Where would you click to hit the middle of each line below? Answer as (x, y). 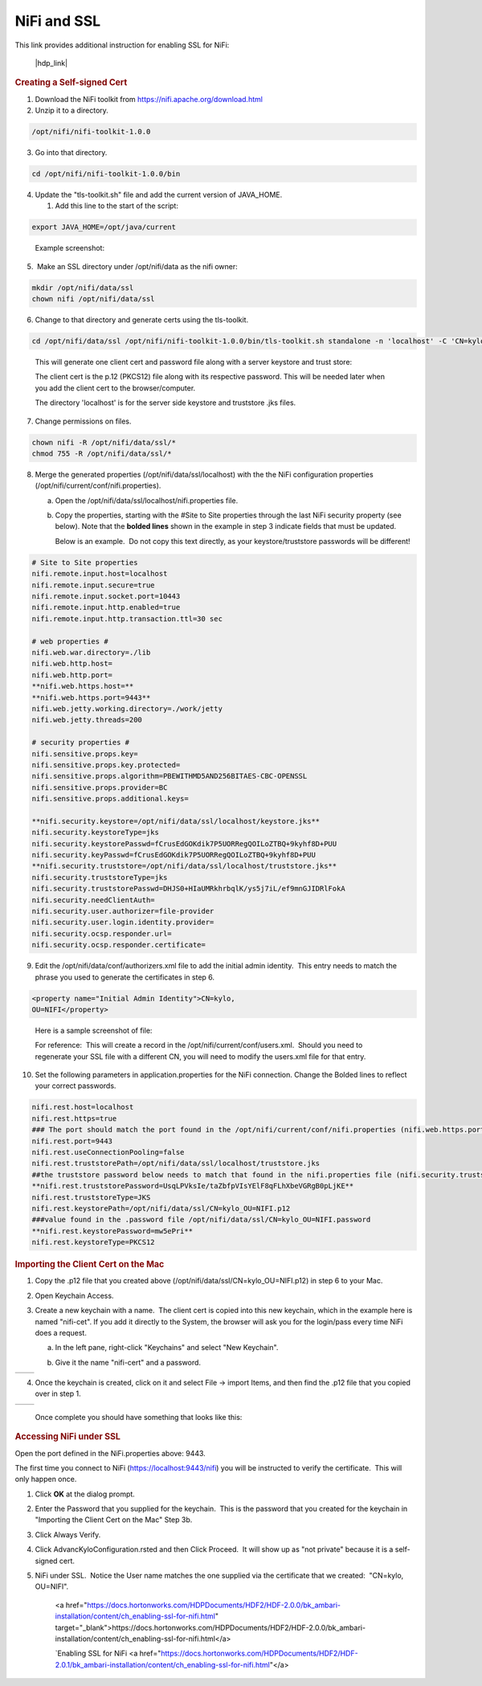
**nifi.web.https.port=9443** (91, 698)
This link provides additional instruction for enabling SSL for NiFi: (122, 45)
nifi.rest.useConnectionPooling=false (108, 1152)
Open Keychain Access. (74, 1295)
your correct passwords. (76, 1086)
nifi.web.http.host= (72, 664)
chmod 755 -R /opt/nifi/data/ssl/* (102, 453)
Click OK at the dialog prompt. (85, 1494)
